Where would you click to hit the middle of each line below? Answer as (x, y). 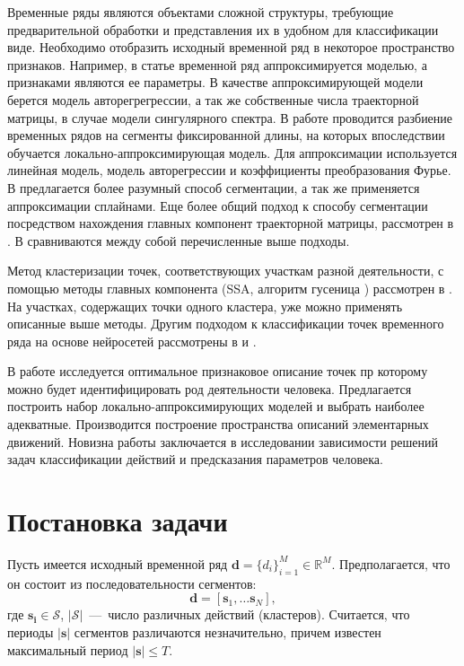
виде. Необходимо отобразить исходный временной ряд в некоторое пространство (231, 47)
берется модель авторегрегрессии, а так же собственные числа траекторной (213, 99)
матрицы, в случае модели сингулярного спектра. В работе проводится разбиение (230, 117)
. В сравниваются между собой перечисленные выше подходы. (179, 240)
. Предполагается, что (391, 563)
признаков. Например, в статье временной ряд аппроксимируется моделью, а (217, 64)
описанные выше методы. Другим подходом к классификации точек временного (226, 324)
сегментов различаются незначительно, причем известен (228, 631)
